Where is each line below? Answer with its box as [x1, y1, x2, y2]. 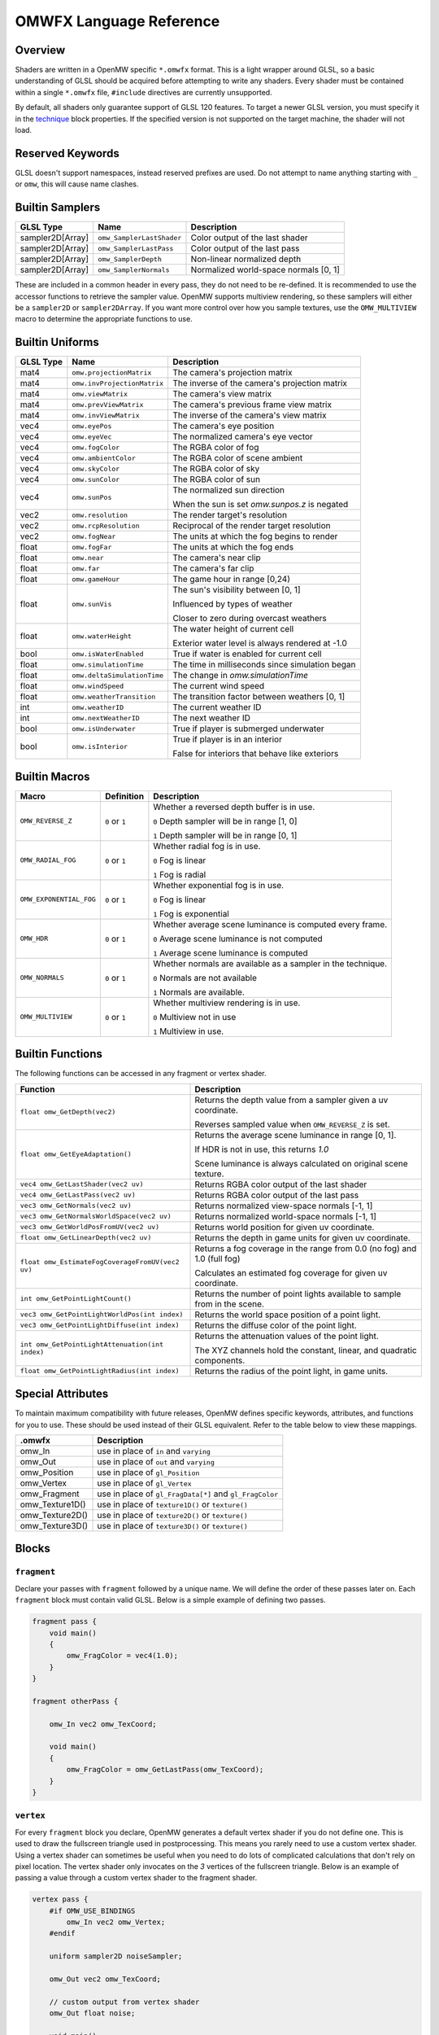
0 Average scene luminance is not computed [153, 933, 323, 944]
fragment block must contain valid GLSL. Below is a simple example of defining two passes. [15, 1595, 326, 1605]
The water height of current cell [172, 624, 294, 635]
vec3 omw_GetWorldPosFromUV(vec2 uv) [20, 1223, 160, 1232]
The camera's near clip [172, 552, 262, 563]
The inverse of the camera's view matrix [172, 409, 327, 421]
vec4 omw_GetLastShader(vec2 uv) [20, 1180, 144, 1188]
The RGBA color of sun [172, 474, 260, 485]
